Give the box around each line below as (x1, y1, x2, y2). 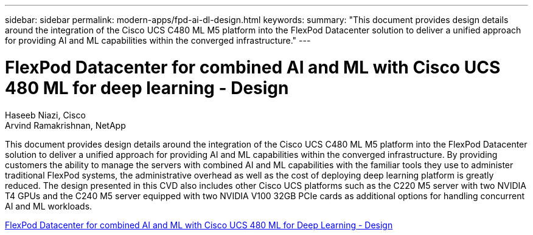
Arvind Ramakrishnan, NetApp (5, 120, 126, 131)
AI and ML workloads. (5, 200, 92, 211)
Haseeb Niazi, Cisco (5, 109, 86, 120)
